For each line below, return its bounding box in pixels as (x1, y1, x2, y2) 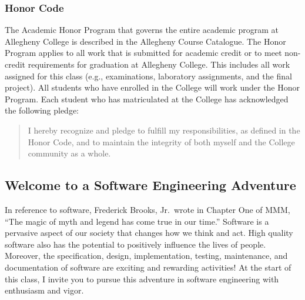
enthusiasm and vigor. (5, 284, 84, 296)
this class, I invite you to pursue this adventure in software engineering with (5, 272, 279, 285)
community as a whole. (28, 147, 111, 159)
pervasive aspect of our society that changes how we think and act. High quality (5, 226, 293, 239)
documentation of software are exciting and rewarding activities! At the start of (5, 261, 291, 273)
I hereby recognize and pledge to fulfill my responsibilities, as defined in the (28, 124, 300, 136)
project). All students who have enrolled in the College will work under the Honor (5, 81, 300, 94)
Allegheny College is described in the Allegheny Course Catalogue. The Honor (5, 35, 286, 47)
